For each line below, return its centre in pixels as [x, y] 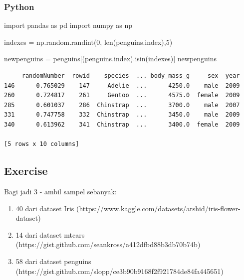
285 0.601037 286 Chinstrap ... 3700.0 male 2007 [122, 105]
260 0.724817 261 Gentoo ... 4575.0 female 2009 [122, 95]
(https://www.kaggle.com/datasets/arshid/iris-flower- [158, 208]
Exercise [26, 171]
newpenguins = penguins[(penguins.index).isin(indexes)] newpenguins [111, 59]
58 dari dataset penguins [53, 261]
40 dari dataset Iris [45, 208]
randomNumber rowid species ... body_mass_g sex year [131, 76]
